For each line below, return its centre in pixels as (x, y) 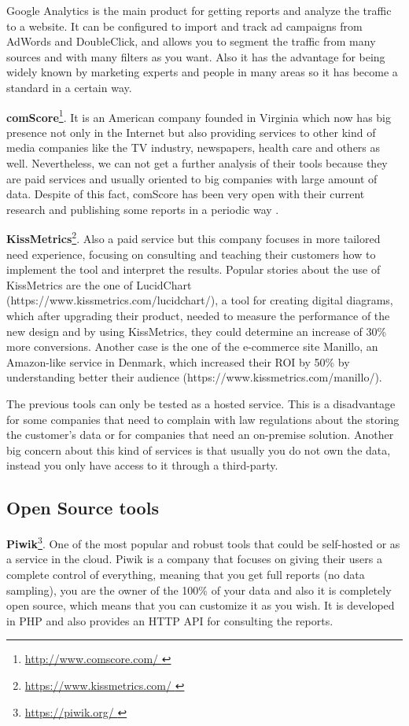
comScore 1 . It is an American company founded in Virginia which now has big (199, 116)
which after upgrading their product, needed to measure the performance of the (198, 315)
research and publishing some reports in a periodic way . (143, 209)
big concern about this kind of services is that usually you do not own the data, (199, 450)
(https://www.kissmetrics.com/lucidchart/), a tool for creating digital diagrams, (200, 300)
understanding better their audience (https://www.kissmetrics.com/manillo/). (194, 377)
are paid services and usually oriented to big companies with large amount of (192, 178)
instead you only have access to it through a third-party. (142, 465)
